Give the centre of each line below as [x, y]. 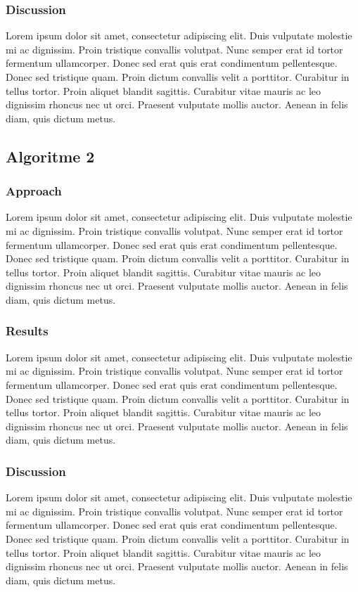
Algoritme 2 [50, 156]
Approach [34, 191]
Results [27, 331]
